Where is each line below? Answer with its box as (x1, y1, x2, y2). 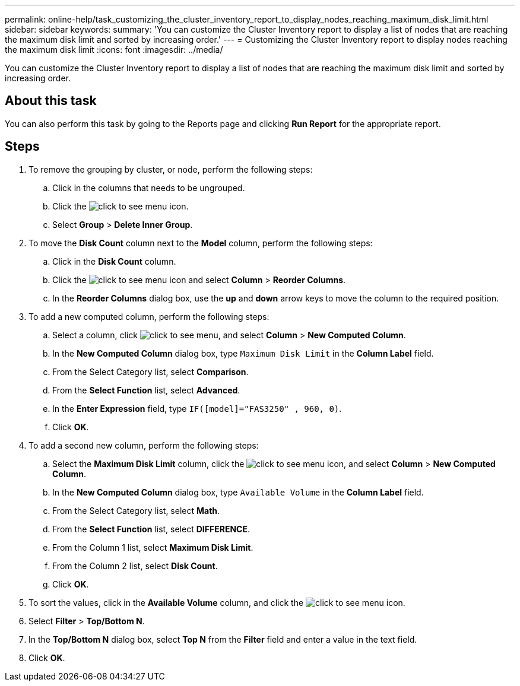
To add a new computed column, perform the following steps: (28, 311, 269, 322)
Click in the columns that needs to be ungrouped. (52, 182, 245, 193)
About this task (5, 93, 97, 109)
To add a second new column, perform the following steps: (28, 440, 259, 450)
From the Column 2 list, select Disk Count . (52, 560, 218, 571)
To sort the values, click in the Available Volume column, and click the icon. (28, 597, 405, 608)
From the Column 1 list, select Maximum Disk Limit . (52, 542, 253, 552)
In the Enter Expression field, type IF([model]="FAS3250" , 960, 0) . (52, 403, 342, 414)
